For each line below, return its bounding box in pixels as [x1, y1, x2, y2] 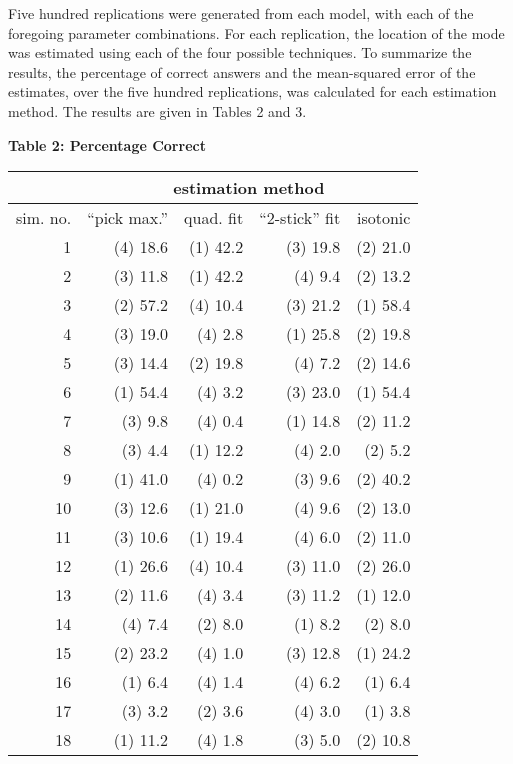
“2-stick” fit [259, 206, 341, 230]
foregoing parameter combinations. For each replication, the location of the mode [8, 22, 505, 43]
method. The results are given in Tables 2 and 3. [8, 100, 307, 121]
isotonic [357, 206, 411, 230]
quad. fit [184, 206, 244, 230]
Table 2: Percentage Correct [8, 134, 206, 155]
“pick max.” [87, 206, 169, 230]
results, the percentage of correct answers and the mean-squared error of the [8, 61, 476, 82]
